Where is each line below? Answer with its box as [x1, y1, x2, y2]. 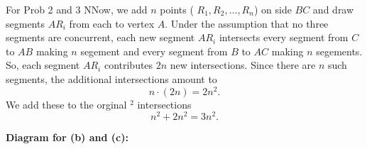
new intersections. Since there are [170, 57, 316, 72]
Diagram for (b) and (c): [6, 130, 128, 145]
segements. [316, 43, 363, 58]
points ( [160, 2, 194, 16]
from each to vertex [69, 16, 155, 31]
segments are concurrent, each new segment [6, 30, 195, 45]
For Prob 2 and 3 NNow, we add [6, 2, 148, 16]
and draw [312, 2, 354, 16]
